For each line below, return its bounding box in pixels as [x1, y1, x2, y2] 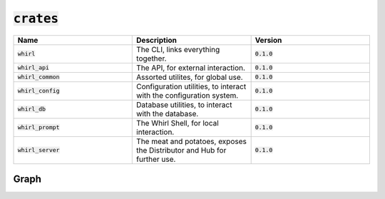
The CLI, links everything [136, 44, 220, 54]
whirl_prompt [17, 123, 60, 131]
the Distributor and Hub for [136, 145, 227, 155]
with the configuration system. [136, 90, 239, 100]
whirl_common [17, 73, 60, 81]
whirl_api [17, 64, 50, 71]
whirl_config [17, 87, 60, 95]
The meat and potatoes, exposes [136, 136, 247, 146]
